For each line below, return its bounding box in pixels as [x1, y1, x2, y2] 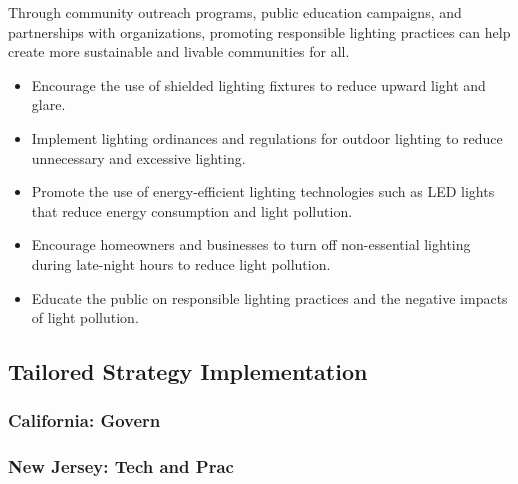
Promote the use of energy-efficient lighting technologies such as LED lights [31, 181, 495, 202]
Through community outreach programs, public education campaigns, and [8, 2, 462, 22]
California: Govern [8, 408, 161, 433]
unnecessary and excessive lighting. [31, 147, 246, 168]
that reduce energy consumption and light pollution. [31, 200, 353, 221]
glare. [31, 94, 66, 115]
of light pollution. [31, 307, 139, 328]
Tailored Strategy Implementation [8, 356, 368, 387]
